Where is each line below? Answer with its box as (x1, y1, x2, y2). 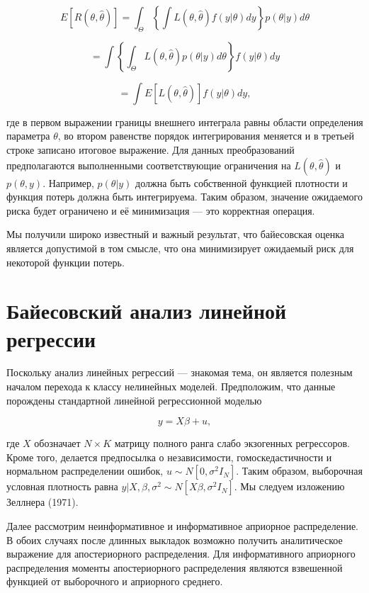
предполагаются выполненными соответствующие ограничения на (6, 157, 291, 172)
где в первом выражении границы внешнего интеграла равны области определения (6, 114, 363, 129)
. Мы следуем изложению (234, 479, 345, 494)
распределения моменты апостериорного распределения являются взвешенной (6, 560, 343, 575)
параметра (6, 128, 50, 143)
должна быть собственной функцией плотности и (135, 175, 348, 190)
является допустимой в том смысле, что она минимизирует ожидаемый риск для (6, 240, 354, 255)
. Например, (42, 175, 94, 190)
